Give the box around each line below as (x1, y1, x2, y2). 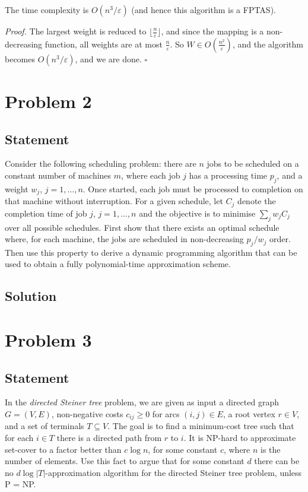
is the (261, 443, 281, 455)
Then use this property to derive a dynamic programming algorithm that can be (5, 246, 297, 258)
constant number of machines (5, 169, 112, 181)
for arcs (152, 408, 180, 420)
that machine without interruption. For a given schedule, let (5, 195, 223, 207)
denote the (237, 195, 276, 207)
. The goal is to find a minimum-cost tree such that (107, 420, 294, 432)
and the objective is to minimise (139, 207, 256, 219)
